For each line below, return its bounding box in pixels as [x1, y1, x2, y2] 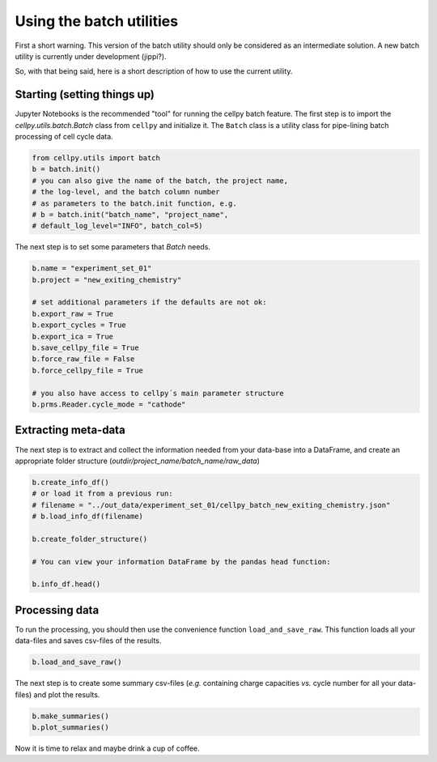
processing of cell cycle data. [15, 132, 113, 142]
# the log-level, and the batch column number [32, 187, 220, 197]
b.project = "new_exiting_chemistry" [32, 275, 182, 284]
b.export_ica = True [32, 332, 113, 341]
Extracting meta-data [15, 424, 125, 437]
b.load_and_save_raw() [32, 658, 122, 667]
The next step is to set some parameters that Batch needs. [15, 242, 210, 252]
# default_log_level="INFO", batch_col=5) [32, 221, 203, 231]
